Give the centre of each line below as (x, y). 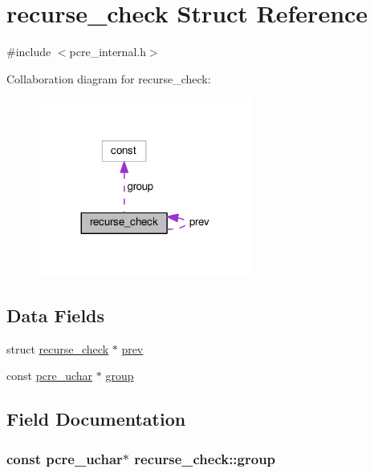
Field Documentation (96, 419)
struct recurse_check (58, 348)
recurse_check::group (205, 458)
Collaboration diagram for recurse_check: (109, 78)
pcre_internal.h (108, 52)
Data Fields (56, 315)
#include (29, 52)
